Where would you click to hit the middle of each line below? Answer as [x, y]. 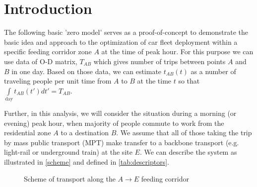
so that [189, 81]
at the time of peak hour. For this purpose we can [177, 51]
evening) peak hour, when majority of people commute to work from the [114, 123]
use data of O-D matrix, [41, 61]
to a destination [85, 133]
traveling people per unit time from [58, 81]
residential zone [28, 133]
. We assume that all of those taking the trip [184, 133]
